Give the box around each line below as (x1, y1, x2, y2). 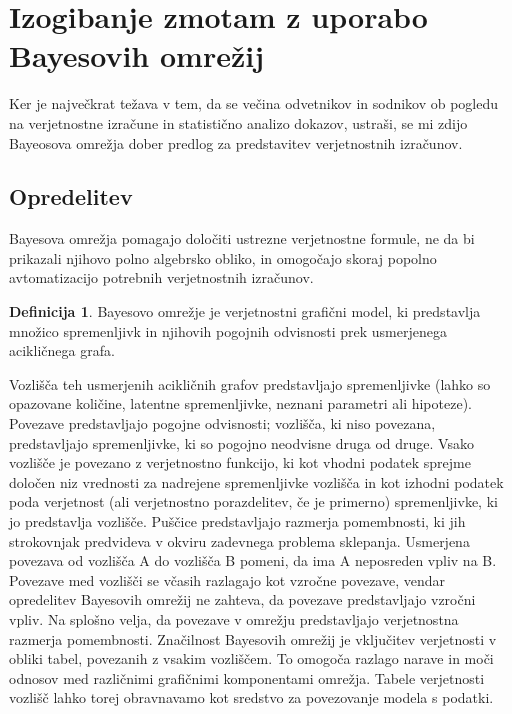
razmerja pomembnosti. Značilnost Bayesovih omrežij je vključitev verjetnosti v (9, 628, 497, 649)
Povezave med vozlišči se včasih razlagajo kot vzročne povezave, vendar (9, 569, 446, 590)
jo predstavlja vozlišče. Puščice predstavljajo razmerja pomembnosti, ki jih (9, 511, 466, 532)
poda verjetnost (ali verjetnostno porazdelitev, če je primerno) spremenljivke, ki (9, 491, 498, 512)
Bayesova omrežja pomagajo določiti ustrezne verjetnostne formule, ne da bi (9, 228, 475, 249)
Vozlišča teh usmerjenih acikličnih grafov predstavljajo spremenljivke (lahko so (9, 373, 491, 394)
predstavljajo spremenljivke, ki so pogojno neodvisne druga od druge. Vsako (9, 432, 474, 453)
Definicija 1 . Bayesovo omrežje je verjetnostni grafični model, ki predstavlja (9, 301, 481, 322)
